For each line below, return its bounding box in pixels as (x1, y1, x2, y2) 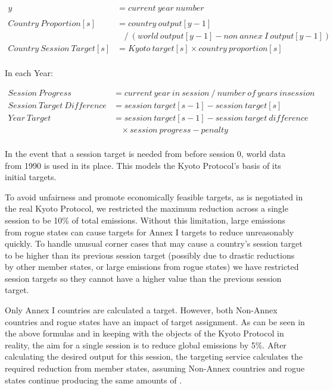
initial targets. (5, 171, 57, 183)
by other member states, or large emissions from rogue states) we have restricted (5, 260, 299, 273)
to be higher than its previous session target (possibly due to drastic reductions (5, 249, 295, 261)
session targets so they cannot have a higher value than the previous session (5, 272, 282, 284)
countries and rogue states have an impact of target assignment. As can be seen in (5, 315, 305, 328)
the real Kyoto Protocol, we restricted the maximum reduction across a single (5, 202, 288, 215)
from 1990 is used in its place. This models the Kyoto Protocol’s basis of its (5, 159, 281, 171)
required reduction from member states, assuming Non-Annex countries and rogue (5, 362, 305, 375)
